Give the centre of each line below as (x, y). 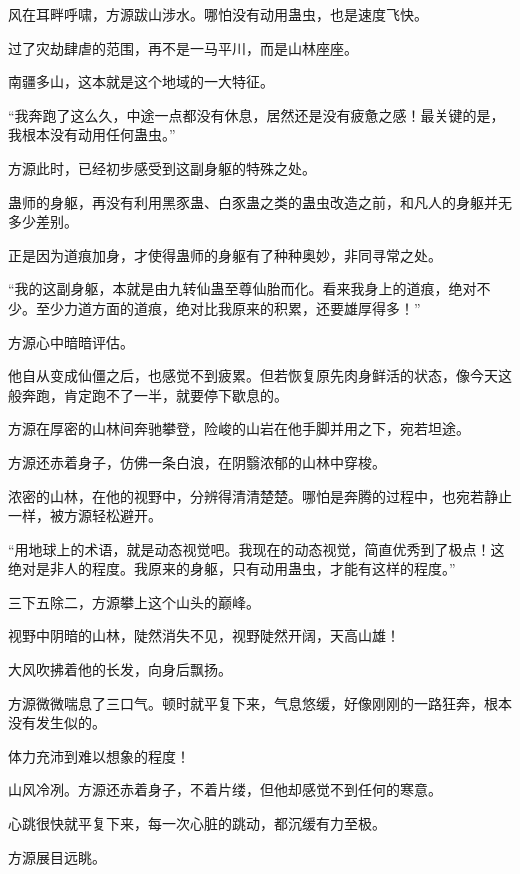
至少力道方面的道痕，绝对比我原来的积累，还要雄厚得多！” (228, 307)
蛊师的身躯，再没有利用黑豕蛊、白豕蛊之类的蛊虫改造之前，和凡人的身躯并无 (260, 201)
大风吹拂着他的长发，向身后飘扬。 (120, 669)
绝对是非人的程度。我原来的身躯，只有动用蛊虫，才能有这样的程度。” (232, 568)
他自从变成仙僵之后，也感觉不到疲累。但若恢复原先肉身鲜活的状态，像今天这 (260, 375)
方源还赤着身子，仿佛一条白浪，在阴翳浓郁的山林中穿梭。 (197, 461)
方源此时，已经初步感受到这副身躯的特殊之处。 (162, 167)
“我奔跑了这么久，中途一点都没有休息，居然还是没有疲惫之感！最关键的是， (256, 114)
